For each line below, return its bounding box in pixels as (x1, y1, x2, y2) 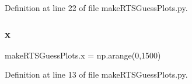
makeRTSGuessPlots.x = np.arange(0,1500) (5, 49, 161, 61)
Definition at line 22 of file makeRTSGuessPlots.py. (5, 2, 188, 13)
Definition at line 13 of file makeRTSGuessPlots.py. (5, 68, 188, 81)
